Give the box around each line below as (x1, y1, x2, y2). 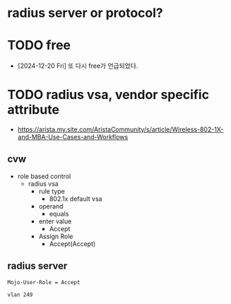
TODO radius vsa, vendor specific (7, 87, 210, 103)
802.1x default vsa (49, 194, 102, 203)
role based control (17, 172, 71, 180)
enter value (38, 217, 72, 226)
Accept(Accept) (49, 239, 96, 248)
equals (49, 209, 69, 218)
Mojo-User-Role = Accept (7, 279, 81, 286)
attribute (7, 102, 60, 118)
